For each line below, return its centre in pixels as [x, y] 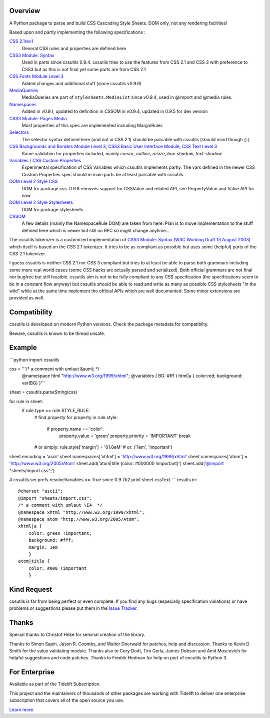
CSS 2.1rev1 [21, 41]
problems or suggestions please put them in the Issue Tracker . [73, 608]
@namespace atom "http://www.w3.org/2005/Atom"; [79, 519]
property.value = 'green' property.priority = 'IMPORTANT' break [125, 436]
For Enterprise [32, 672]
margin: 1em [43, 547]
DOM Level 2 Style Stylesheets [41, 202]
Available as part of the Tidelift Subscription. [55, 684]
